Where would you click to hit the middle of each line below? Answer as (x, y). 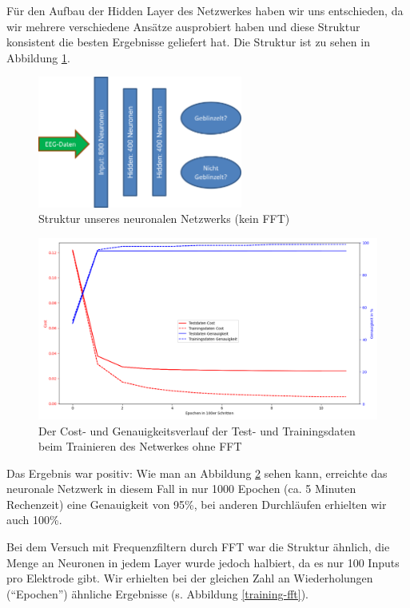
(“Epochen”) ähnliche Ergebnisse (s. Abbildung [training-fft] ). (157, 593)
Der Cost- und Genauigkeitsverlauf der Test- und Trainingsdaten (197, 430)
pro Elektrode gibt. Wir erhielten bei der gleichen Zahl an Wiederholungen (190, 578)
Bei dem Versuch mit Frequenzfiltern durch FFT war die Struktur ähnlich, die (198, 547)
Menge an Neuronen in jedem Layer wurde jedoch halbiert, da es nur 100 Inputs (203, 562)
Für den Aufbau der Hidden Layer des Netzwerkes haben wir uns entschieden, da (205, 10)
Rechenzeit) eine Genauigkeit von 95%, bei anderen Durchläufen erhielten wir (197, 504)
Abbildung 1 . (38, 57)
